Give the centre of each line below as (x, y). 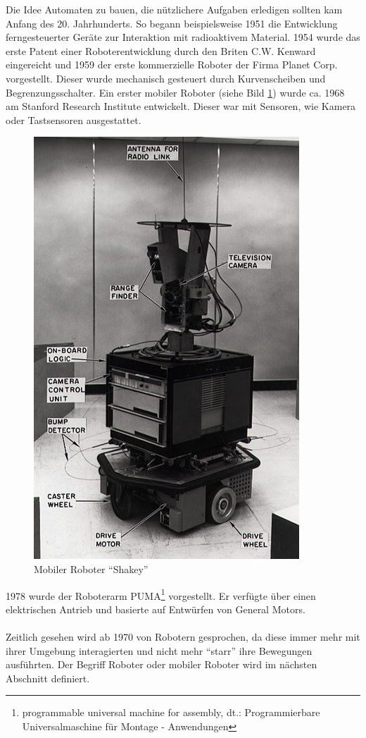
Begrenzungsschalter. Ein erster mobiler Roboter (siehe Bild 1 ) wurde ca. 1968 (175, 92)
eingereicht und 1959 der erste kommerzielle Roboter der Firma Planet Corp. (172, 64)
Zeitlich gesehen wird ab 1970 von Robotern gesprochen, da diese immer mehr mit (183, 636)
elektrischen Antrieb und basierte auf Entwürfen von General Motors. (156, 609)
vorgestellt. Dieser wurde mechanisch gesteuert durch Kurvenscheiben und (166, 78)
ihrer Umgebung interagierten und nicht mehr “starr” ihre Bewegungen (159, 650)
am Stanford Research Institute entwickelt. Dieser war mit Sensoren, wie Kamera (181, 106)
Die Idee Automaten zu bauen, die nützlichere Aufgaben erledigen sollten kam (174, 9)
